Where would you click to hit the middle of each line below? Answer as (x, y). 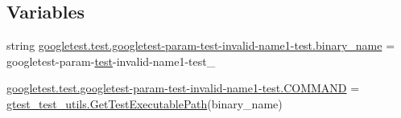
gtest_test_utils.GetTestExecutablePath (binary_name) (145, 103)
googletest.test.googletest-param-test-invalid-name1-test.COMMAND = (183, 88)
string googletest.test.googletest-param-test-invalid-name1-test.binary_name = (201, 45)
